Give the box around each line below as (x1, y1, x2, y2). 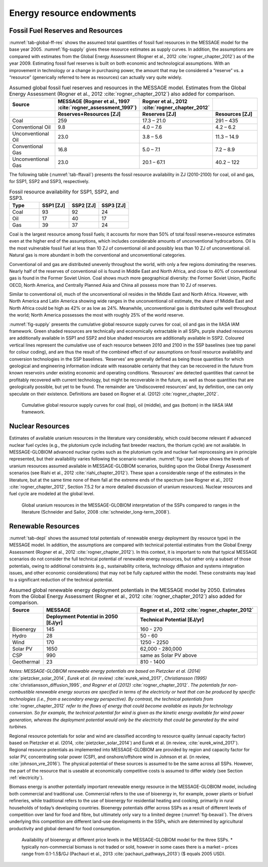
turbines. (9, 724, 28, 730)
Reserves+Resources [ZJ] (58, 110, 121, 117)
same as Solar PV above (140, 652, 197, 659)
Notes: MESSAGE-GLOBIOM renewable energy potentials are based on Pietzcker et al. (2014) (9, 668, 201, 674)
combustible (9, 689, 35, 695)
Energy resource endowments (9, 7, 136, 18)
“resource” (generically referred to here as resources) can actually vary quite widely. (9, 75, 183, 81)
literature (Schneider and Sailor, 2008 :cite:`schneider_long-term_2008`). (21, 509, 171, 515)
